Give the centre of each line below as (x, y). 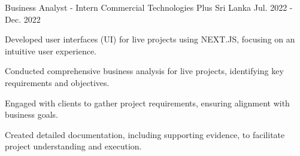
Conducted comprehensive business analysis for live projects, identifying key (144, 71)
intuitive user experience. (51, 51)
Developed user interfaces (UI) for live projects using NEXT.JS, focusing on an (150, 39)
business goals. (31, 114)
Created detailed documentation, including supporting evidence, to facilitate (145, 134)
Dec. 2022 (23, 19)
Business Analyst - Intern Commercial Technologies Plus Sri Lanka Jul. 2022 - (149, 7)
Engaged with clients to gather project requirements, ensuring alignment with (147, 103)
